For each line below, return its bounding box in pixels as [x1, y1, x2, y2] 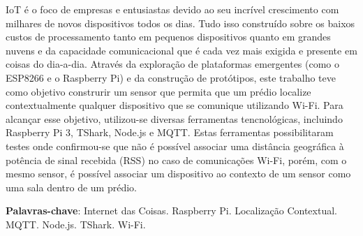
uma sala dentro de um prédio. [6, 179, 137, 194]
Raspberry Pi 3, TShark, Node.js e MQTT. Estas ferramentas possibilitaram [6, 125, 334, 140]
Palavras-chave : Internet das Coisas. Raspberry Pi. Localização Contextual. [6, 203, 337, 218]
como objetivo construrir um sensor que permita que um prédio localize [6, 84, 311, 98]
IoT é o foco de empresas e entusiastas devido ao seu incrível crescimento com [6, 2, 339, 16]
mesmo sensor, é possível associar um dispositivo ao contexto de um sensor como [6, 166, 351, 181]
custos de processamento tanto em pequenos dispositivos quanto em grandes [6, 29, 331, 44]
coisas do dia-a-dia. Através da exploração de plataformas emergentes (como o [6, 57, 340, 71]
